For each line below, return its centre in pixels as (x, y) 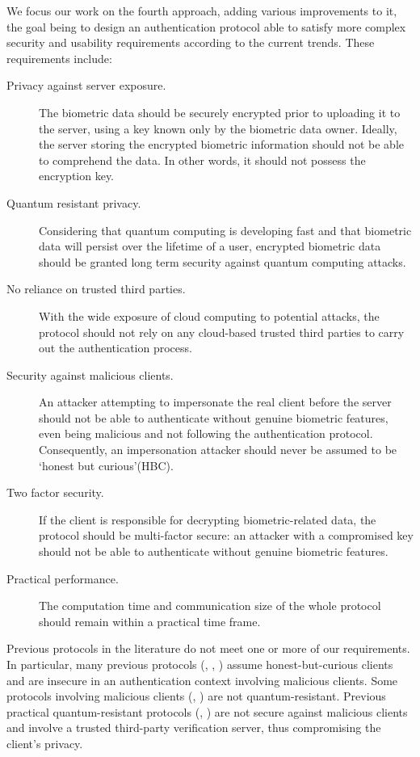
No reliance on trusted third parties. (96, 289)
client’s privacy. (45, 743)
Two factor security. (55, 492)
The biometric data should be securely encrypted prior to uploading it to (220, 112)
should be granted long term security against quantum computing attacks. (223, 261)
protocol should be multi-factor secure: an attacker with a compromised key (226, 535)
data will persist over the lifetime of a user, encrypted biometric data (210, 246)
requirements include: (59, 58)
